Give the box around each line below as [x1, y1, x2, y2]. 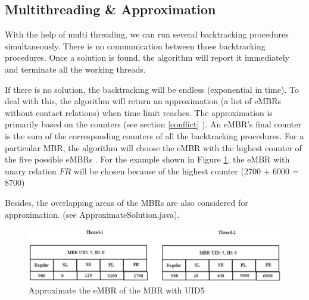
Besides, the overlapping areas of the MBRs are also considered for [5, 196, 248, 208]
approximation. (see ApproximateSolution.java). [5, 208, 180, 220]
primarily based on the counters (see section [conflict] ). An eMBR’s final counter [5, 118, 301, 130]
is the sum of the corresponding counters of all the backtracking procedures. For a [5, 129, 304, 142]
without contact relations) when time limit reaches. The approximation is [5, 106, 273, 118]
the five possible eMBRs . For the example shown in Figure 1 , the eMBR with [5, 153, 290, 165]
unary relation [5, 164, 57, 177]
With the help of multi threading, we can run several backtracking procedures [5, 28, 289, 40]
